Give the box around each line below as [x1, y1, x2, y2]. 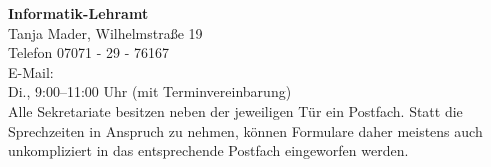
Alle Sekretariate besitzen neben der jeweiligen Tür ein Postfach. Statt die [8, 100, 463, 121]
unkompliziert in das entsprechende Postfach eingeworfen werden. [8, 140, 409, 161]
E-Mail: [8, 61, 54, 82]
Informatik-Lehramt [8, 3, 149, 23]
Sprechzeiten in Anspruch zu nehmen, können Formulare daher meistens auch [8, 120, 483, 141]
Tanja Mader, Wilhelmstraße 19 [8, 22, 203, 43]
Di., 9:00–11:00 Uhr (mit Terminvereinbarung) [8, 81, 292, 102]
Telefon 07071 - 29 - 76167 [8, 42, 169, 63]
